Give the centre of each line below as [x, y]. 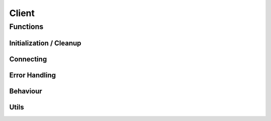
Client [22, 13]
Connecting [28, 59]
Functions [26, 27]
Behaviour [26, 91]
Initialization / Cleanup [45, 43]
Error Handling [33, 75]
